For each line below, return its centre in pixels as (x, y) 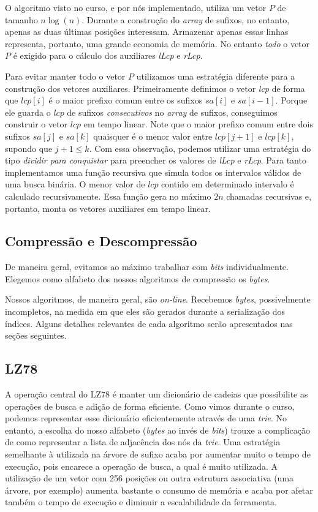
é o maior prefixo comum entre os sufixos (126, 100)
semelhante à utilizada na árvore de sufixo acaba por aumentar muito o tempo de (158, 454)
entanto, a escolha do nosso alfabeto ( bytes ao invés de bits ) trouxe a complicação (157, 430)
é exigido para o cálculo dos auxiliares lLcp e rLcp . (108, 55)
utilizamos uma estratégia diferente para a (216, 76)
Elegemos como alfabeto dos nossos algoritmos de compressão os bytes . (138, 278)
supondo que (29, 148)
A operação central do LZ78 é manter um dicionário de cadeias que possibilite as (157, 394)
